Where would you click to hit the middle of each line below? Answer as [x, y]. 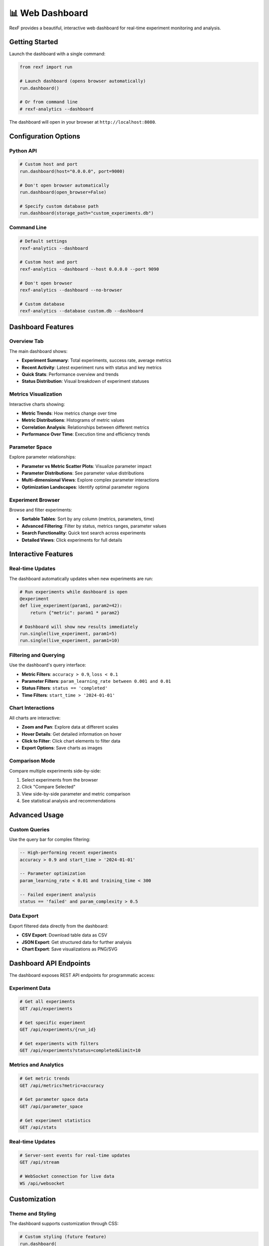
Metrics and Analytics [37, 1065]
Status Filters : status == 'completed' [65, 688]
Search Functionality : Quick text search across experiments [84, 533]
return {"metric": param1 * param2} [75, 613]
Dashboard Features [42, 327]
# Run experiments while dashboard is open [74, 592]
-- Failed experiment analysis [58, 894]
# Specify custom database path [59, 206]
